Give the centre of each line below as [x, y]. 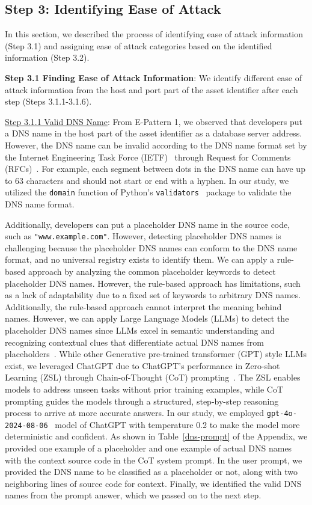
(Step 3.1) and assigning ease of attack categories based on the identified [139, 45]
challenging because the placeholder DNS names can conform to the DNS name [151, 247]
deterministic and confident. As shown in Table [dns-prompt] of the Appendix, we [156, 436]
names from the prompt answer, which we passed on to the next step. [133, 495]
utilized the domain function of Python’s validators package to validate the [148, 192]
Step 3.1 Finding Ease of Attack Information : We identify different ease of [153, 77]
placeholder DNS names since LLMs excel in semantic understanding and [140, 330]
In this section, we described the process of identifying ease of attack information [154, 34]
